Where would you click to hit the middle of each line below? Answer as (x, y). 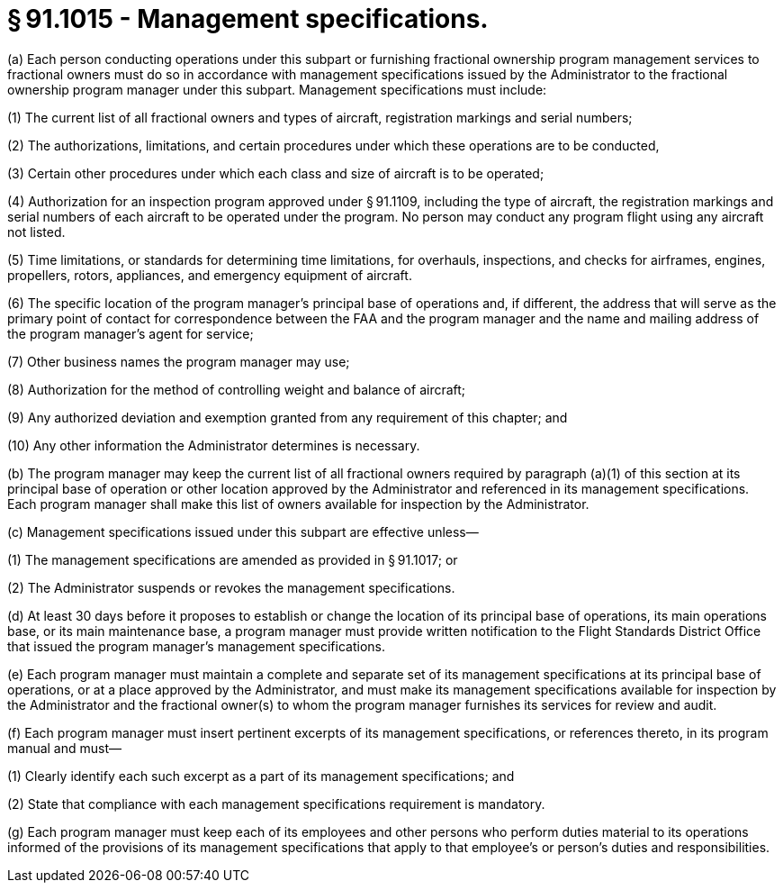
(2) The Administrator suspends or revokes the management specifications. (231, 587)
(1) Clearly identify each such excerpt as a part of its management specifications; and (261, 776)
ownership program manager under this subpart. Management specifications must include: (277, 89)
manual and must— (65, 748)
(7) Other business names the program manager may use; (179, 361)
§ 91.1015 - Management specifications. (248, 19)
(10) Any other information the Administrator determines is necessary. (214, 445)
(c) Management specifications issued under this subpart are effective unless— (243, 531)
